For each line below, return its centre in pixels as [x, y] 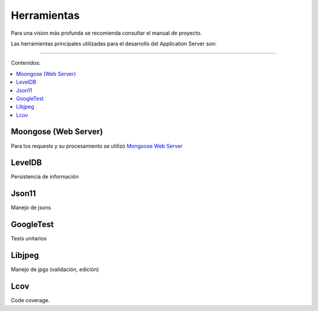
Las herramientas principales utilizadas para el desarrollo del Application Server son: [114, 44]
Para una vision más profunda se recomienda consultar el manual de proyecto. [106, 33]
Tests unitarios [29, 239]
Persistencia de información [45, 177]
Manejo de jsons [31, 208]
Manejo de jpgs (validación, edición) [55, 269]
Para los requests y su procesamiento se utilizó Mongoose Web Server [97, 146]
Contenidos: [26, 63]
